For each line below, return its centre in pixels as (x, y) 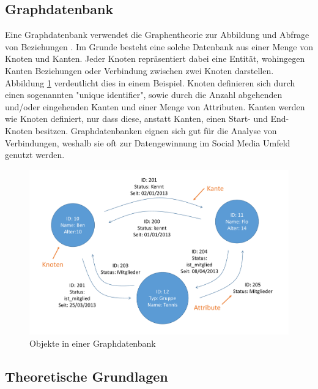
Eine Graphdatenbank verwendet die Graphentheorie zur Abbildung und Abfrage (157, 35)
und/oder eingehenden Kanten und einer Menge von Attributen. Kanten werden (155, 106)
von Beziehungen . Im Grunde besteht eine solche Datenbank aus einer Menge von (159, 46)
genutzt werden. (35, 155)
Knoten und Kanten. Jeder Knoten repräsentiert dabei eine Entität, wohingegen (155, 59)
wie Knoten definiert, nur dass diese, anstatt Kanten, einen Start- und (136, 119)
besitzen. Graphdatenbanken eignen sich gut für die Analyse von (156, 130)
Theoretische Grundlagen (87, 376)
